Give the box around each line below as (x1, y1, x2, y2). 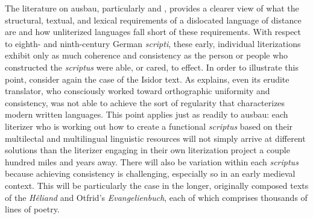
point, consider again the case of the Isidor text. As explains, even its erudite (5, 72, 289, 85)
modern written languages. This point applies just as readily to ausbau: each (5, 108, 288, 121)
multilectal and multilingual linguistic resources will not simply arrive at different (5, 132, 306, 144)
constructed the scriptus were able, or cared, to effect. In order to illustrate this (5, 60, 299, 73)
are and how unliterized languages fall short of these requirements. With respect (5, 25, 302, 38)
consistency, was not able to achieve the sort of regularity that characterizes (5, 96, 285, 109)
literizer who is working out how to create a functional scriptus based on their (5, 119, 293, 132)
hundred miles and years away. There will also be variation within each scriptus (5, 155, 299, 168)
